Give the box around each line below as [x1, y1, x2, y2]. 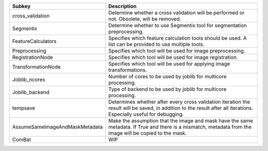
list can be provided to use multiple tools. [108, 41, 204, 48]
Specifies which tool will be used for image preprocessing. [108, 48, 245, 54]
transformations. [108, 67, 147, 73]
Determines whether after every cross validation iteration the [108, 99, 251, 105]
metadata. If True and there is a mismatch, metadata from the [108, 124, 252, 130]
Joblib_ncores [12, 76, 46, 83]
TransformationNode [12, 63, 61, 70]
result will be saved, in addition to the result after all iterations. [108, 104, 253, 111]
